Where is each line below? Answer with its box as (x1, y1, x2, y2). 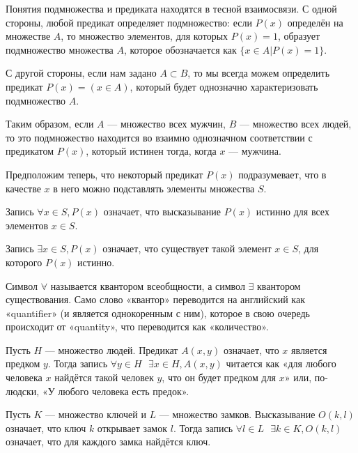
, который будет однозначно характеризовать (130, 79, 318, 93)
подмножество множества (6, 42, 114, 56)
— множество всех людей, (239, 116, 352, 131)
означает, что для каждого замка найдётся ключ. (6, 434, 211, 449)
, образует (277, 29, 320, 43)
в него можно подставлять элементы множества (53, 181, 255, 195)
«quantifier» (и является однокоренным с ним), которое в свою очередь (6, 305, 310, 320)
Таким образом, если (6, 116, 94, 131)
